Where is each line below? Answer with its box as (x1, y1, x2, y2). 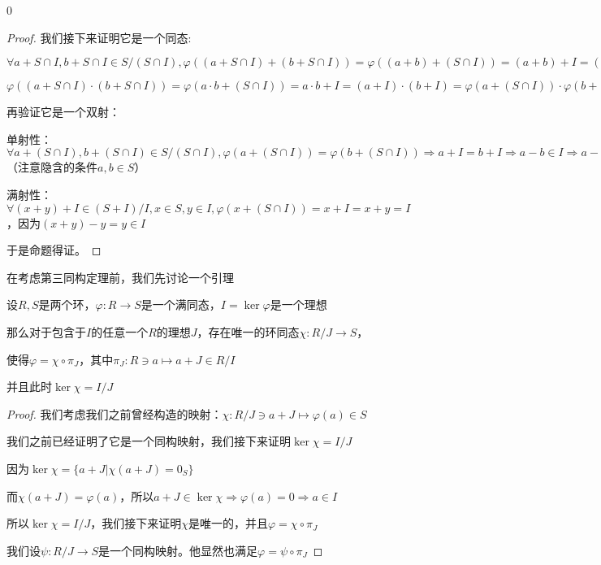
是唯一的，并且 (188, 515, 268, 532)
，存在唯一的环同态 (197, 323, 300, 340)
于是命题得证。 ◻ (6, 241, 102, 259)
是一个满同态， (141, 296, 221, 313)
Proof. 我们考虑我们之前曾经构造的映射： (6, 405, 223, 422)
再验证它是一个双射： (6, 103, 120, 120)
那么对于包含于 (6, 323, 86, 340)
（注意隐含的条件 (6, 159, 97, 176)
